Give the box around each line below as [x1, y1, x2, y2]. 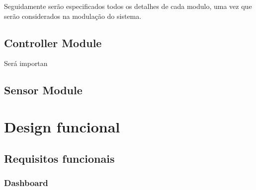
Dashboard [4, 176, 48, 189]
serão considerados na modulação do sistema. [4, 10, 142, 21]
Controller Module [4, 35, 102, 50]
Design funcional [4, 116, 120, 136]
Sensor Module [4, 82, 83, 98]
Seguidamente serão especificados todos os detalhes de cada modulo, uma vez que [4, 1, 252, 11]
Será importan [4, 58, 48, 68]
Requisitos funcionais [4, 150, 115, 166]
